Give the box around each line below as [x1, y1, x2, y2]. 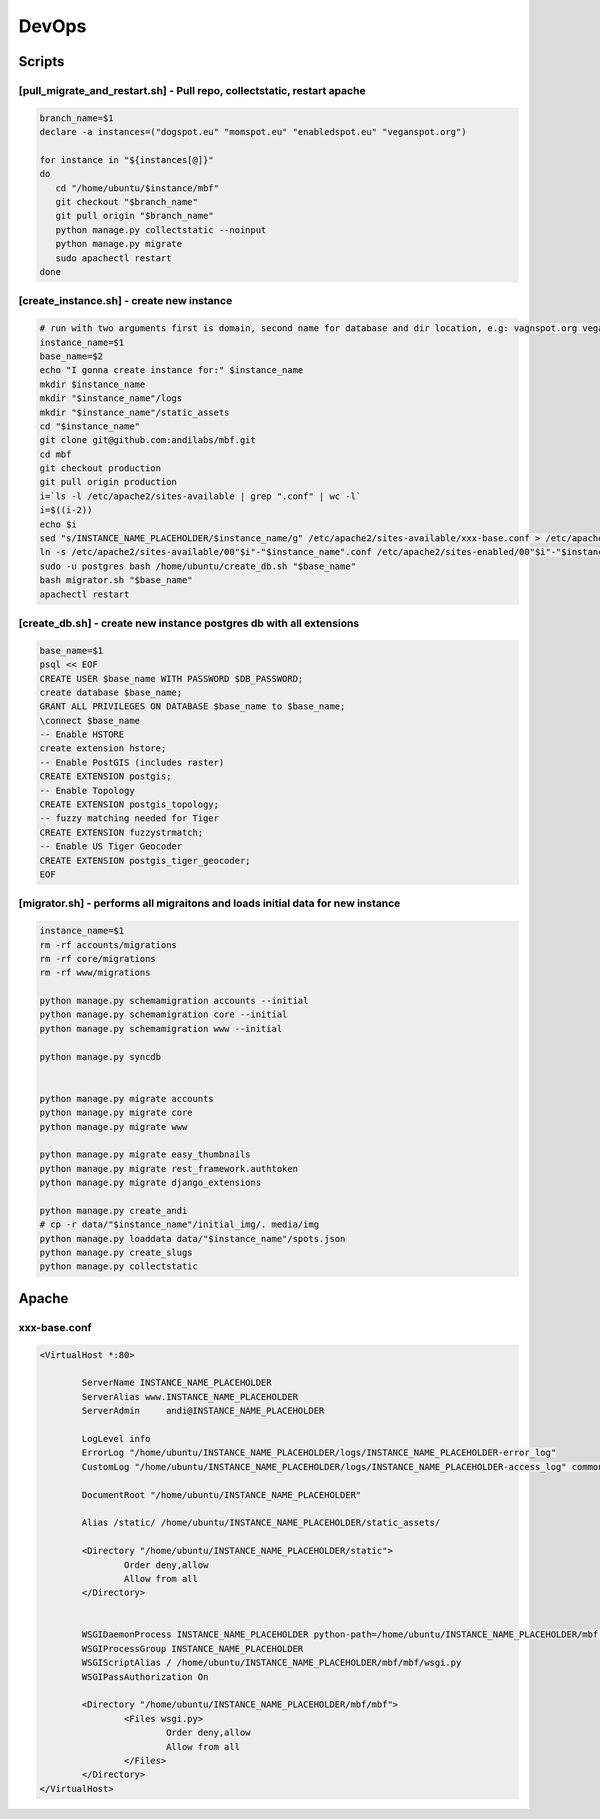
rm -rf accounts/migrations [39, 939, 177, 950]
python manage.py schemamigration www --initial [39, 1023, 283, 1034]
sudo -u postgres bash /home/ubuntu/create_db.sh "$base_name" [39, 560, 357, 572]
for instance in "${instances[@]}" [39, 154, 214, 165]
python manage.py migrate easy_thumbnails [39, 1149, 251, 1160]
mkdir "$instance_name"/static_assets [39, 406, 230, 418]
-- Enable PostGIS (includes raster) [39, 756, 225, 768]
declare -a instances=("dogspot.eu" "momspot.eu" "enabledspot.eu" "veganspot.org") [39, 126, 467, 138]
